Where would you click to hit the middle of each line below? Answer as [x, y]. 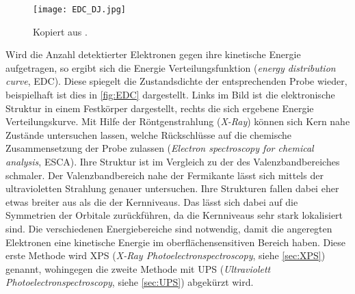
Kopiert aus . [60, 31]
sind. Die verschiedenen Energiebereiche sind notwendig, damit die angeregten [169, 228]
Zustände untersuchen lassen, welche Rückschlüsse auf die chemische [149, 134]
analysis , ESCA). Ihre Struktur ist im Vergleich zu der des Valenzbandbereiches [173, 161]
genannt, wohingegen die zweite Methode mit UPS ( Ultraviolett [138, 268]
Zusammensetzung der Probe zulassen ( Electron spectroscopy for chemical [160, 148]
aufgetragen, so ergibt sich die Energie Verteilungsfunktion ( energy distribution [171, 67]
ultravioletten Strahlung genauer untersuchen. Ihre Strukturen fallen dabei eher [172, 188]
